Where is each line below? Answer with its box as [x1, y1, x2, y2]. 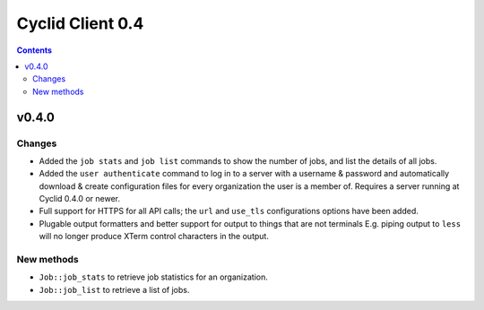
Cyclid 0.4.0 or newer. [39, 194, 121, 204]
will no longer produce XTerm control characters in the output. [39, 231, 269, 242]
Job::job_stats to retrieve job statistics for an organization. [39, 271, 268, 282]
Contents [16, 45, 53, 56]
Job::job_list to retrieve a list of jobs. [39, 284, 190, 295]
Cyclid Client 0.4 [16, 13, 144, 33]
